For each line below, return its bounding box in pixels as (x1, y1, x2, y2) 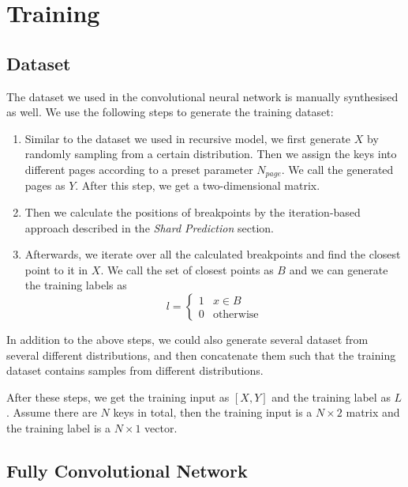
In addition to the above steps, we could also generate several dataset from (6, 330, 369, 347)
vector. (144, 419, 178, 436)
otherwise (212, 308, 259, 320)
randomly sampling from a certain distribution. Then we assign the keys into (24, 145, 397, 162)
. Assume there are (6, 404, 97, 421)
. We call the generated (281, 160, 394, 177)
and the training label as (271, 388, 391, 405)
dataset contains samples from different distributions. (6, 362, 264, 379)
